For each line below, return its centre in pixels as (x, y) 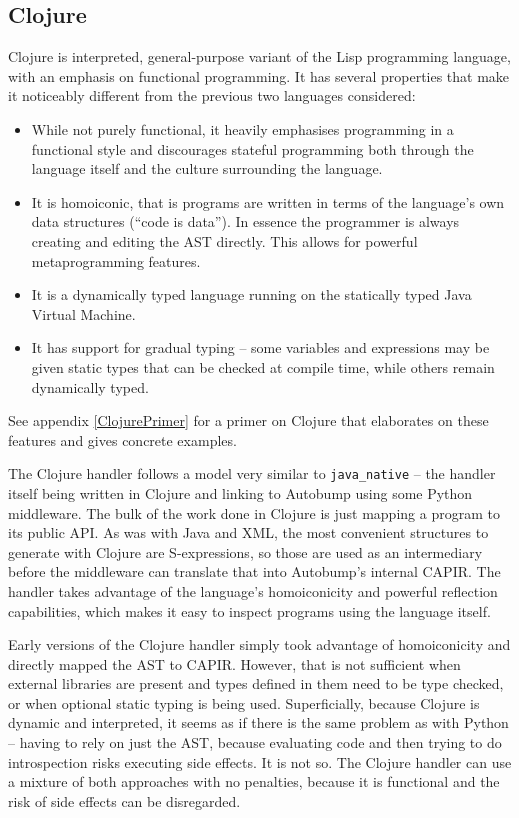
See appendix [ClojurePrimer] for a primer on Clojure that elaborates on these (248, 420)
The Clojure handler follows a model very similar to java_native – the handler (252, 473)
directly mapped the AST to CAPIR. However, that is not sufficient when (234, 663)
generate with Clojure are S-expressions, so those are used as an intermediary (245, 551)
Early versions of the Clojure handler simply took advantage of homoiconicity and (259, 644)
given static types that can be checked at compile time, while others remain (263, 366)
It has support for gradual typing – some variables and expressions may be (260, 347)
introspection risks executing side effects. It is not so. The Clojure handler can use (260, 761)
